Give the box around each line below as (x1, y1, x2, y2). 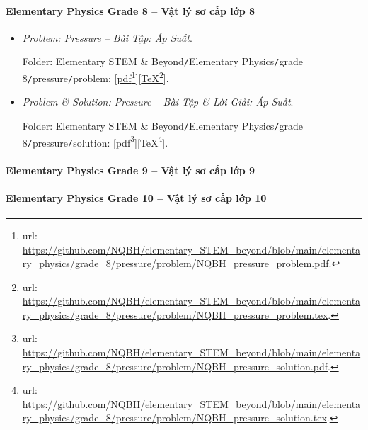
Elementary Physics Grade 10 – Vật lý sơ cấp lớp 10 (6, 190, 267, 205)
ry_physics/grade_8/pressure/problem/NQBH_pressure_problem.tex (22, 307, 328, 322)
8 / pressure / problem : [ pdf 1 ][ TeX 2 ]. (22, 69, 169, 85)
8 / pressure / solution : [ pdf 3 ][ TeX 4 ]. (22, 132, 168, 149)
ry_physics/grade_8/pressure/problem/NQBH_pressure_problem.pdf (22, 256, 329, 271)
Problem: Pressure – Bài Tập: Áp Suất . (22, 30, 192, 45)
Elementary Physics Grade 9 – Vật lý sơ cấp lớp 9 (6, 162, 255, 177)
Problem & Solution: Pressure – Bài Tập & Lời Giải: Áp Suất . (22, 94, 294, 109)
